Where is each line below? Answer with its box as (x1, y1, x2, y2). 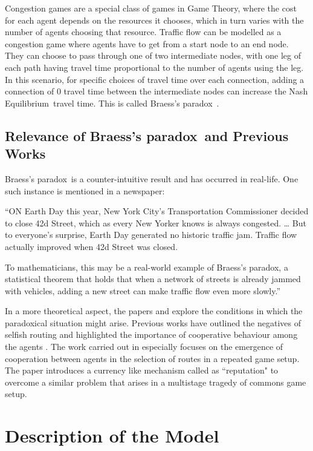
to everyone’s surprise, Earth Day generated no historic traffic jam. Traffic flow (5, 228, 297, 241)
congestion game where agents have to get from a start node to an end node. (5, 37, 289, 50)
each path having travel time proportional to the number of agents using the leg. (5, 61, 304, 73)
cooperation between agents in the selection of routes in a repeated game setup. (5, 352, 300, 364)
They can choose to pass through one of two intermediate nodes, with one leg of (5, 49, 301, 62)
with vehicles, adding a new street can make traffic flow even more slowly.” (5, 284, 281, 297)
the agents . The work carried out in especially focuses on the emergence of (5, 340, 283, 353)
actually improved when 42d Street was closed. (5, 240, 178, 252)
